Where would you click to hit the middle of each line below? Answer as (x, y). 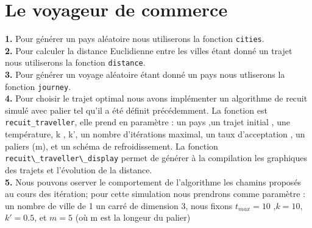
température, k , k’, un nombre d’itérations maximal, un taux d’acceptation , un (155, 134)
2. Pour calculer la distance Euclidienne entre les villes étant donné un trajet (149, 50)
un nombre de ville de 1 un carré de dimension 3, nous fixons (119, 205)
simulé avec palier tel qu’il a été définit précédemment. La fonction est (136, 110)
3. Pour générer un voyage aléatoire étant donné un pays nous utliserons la (145, 74)
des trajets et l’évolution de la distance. (79, 169)
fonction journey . (38, 86)
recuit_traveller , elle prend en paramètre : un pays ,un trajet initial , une (147, 122)
